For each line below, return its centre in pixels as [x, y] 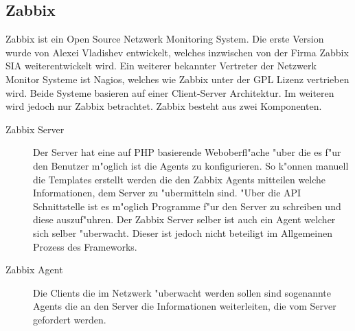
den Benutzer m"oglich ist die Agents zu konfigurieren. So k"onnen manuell [191, 165]
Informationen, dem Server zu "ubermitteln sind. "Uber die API [167, 193]
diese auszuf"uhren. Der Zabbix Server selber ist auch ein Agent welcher [184, 219]
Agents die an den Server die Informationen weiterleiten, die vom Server [185, 306]
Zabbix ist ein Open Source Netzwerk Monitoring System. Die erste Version [165, 39]
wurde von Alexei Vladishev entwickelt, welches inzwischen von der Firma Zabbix [177, 52]
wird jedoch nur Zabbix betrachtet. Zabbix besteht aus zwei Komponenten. [164, 106]
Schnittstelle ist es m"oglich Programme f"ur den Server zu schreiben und [187, 206]
